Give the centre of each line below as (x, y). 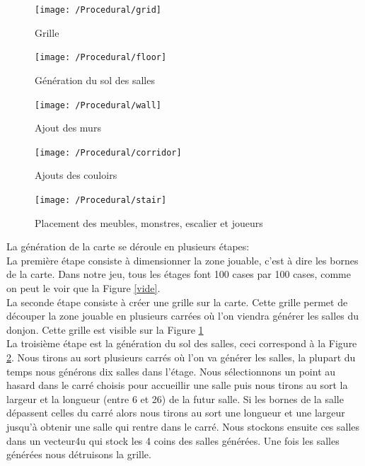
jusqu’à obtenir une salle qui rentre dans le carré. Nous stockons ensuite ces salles (183, 426)
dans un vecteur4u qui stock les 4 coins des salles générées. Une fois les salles (173, 440)
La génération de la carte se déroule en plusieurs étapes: (128, 246)
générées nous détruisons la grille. (79, 454)
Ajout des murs (68, 128)
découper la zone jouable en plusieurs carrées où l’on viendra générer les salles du (183, 316)
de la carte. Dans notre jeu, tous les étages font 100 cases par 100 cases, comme (179, 274)
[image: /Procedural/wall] (98, 105)
